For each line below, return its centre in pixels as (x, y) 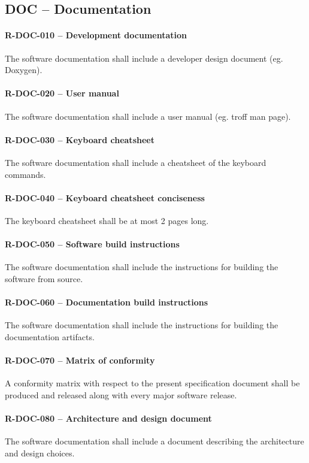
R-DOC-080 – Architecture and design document (108, 418)
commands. (25, 174)
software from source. (44, 278)
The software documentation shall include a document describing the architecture (154, 441)
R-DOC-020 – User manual (62, 93)
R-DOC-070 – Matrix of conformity (80, 360)
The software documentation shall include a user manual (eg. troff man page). (148, 116)
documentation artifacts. (50, 336)
